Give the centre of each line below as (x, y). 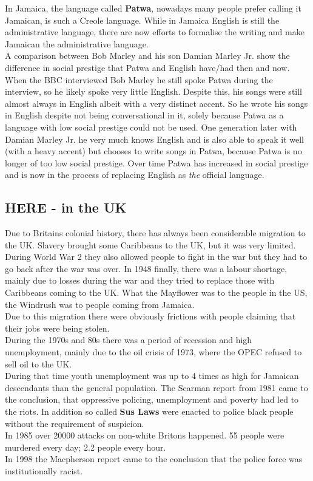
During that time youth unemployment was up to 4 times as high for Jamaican (152, 376)
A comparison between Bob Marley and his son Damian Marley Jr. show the (147, 56)
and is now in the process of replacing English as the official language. (135, 175)
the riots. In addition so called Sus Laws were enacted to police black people (149, 411)
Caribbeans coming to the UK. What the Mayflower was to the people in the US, (156, 292)
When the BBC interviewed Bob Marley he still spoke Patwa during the (139, 79)
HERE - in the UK (66, 207)
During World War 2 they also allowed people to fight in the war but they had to (156, 257)
